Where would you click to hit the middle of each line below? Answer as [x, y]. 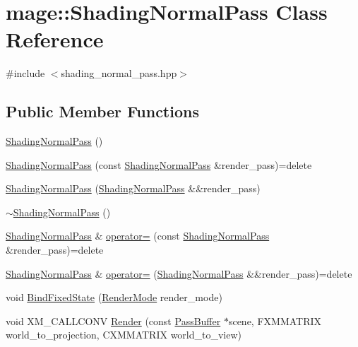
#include [25, 73]
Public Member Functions [102, 111]
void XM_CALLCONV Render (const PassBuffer [113, 320]
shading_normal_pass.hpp [119, 73]
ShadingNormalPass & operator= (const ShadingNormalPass [138, 236]
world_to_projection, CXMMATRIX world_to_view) [124, 335]
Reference [55, 39]
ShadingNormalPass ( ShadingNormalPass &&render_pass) [133, 188]
